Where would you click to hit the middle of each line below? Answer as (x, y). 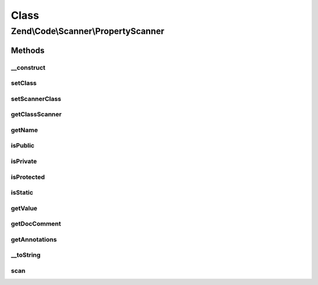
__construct (28, 68)
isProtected (28, 177)
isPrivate (24, 161)
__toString (26, 255)
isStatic (22, 193)
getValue (24, 208)
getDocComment (36, 224)
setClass (24, 83)
